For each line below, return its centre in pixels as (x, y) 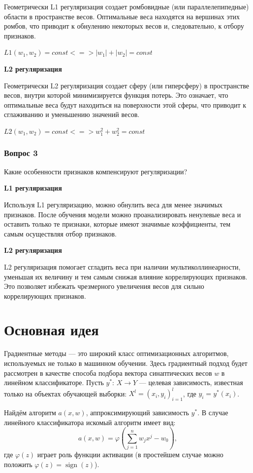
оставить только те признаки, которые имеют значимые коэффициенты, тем (117, 224)
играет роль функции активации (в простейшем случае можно (130, 454)
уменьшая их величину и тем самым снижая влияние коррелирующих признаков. (126, 276)
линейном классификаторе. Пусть (54, 382)
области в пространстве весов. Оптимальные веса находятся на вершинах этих (122, 16)
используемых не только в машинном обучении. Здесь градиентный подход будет (126, 363)
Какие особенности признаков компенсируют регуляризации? (96, 171)
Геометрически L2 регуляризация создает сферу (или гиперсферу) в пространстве (127, 85)
